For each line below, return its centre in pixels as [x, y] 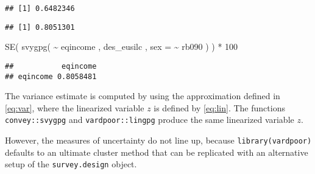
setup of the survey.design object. [71, 164]
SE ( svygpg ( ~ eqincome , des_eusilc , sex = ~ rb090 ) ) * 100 [122, 47]
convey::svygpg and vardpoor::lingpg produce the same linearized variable [150, 120]
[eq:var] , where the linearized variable [75, 107]
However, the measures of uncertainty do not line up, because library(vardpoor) [158, 140]
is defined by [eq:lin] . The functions [219, 107]
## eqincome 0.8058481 [51, 76]
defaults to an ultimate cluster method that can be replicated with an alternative [157, 152]
